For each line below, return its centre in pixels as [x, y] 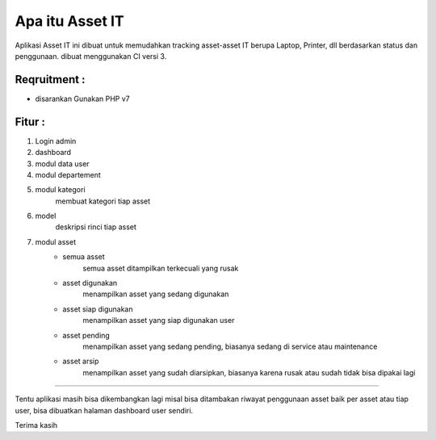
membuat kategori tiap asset [103, 201]
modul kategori [60, 190]
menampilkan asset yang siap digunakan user [159, 321]
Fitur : [30, 122]
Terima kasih [36, 425]
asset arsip [81, 361]
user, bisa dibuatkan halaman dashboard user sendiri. [104, 410]
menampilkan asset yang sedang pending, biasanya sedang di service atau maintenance [230, 346]
